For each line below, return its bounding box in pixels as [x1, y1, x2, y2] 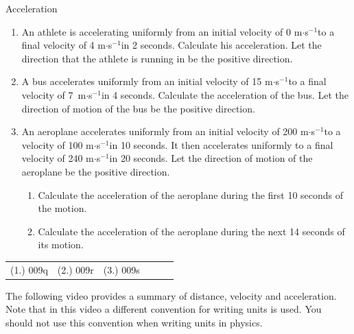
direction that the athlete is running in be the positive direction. [21, 51, 293, 65]
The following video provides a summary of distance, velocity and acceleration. [5, 288, 337, 302]
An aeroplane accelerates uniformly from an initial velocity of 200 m [21, 124, 309, 139]
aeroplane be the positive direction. [21, 164, 170, 178]
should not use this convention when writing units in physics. [5, 315, 263, 329]
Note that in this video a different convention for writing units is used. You [5, 302, 322, 316]
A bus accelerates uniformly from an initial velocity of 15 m [21, 74, 273, 88]
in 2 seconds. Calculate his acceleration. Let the [121, 38, 322, 52]
